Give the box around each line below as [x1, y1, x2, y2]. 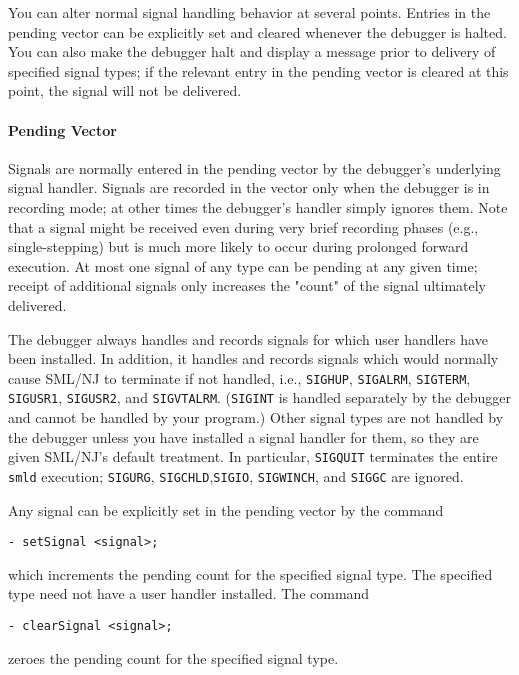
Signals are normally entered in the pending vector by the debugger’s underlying [8, 157, 501, 178]
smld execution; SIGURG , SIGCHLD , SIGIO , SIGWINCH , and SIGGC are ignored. [8, 465, 464, 486]
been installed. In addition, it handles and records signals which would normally [8, 348, 499, 369]
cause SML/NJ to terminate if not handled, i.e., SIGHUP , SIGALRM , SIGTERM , [8, 367, 471, 388]
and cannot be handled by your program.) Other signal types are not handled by [8, 407, 504, 428]
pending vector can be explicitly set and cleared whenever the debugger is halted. [8, 21, 507, 42]
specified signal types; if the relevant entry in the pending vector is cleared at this [8, 60, 509, 81]
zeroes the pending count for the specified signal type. [8, 647, 339, 668]
